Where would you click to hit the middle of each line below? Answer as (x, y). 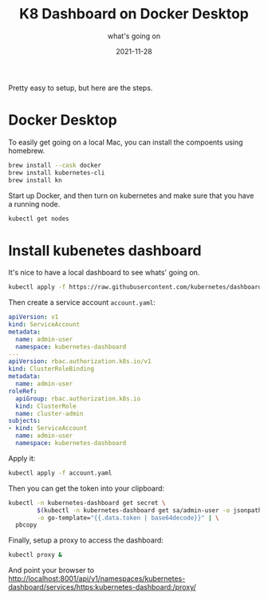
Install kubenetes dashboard (105, 250)
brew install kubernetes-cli (57, 172)
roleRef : (23, 391)
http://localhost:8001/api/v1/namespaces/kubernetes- (97, 578)
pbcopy (26, 525)
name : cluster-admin (49, 413)
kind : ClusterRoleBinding (51, 369)
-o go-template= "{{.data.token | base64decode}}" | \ (128, 518)
